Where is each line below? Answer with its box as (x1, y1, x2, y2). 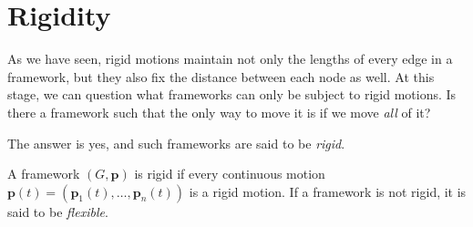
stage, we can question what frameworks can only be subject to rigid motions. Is (7, 85, 457, 104)
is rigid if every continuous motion (134, 164, 325, 183)
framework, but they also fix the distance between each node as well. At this (7, 67, 435, 86)
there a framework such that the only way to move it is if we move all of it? (7, 102, 431, 121)
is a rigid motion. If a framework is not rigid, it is (189, 181, 467, 201)
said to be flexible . (7, 201, 108, 221)
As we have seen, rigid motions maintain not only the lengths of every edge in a (7, 49, 453, 68)
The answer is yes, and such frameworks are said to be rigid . (7, 133, 345, 152)
